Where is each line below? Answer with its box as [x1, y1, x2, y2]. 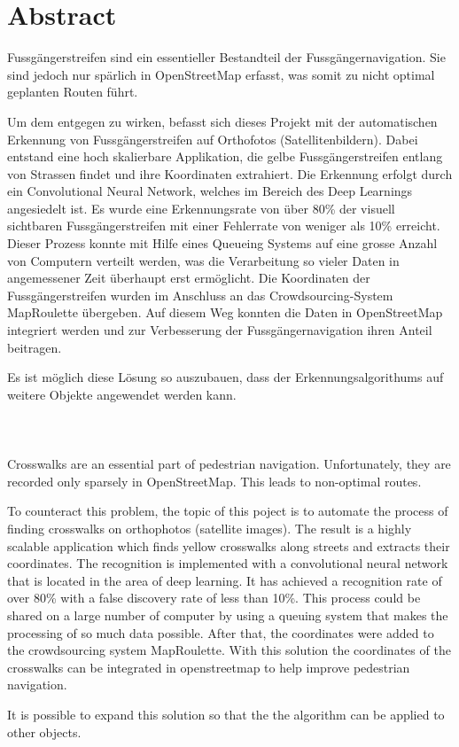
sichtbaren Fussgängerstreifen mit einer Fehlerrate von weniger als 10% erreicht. [7, 216, 440, 235]
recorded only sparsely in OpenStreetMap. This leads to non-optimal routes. [7, 471, 422, 490]
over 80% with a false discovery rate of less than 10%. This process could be [7, 588, 421, 607]
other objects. [7, 722, 82, 741]
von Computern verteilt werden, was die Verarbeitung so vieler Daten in [7, 251, 400, 269]
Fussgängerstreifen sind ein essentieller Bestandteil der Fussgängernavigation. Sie [7, 48, 446, 66]
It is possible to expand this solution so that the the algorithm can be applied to [7, 704, 445, 723]
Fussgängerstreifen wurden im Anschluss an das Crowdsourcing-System [7, 285, 393, 304]
